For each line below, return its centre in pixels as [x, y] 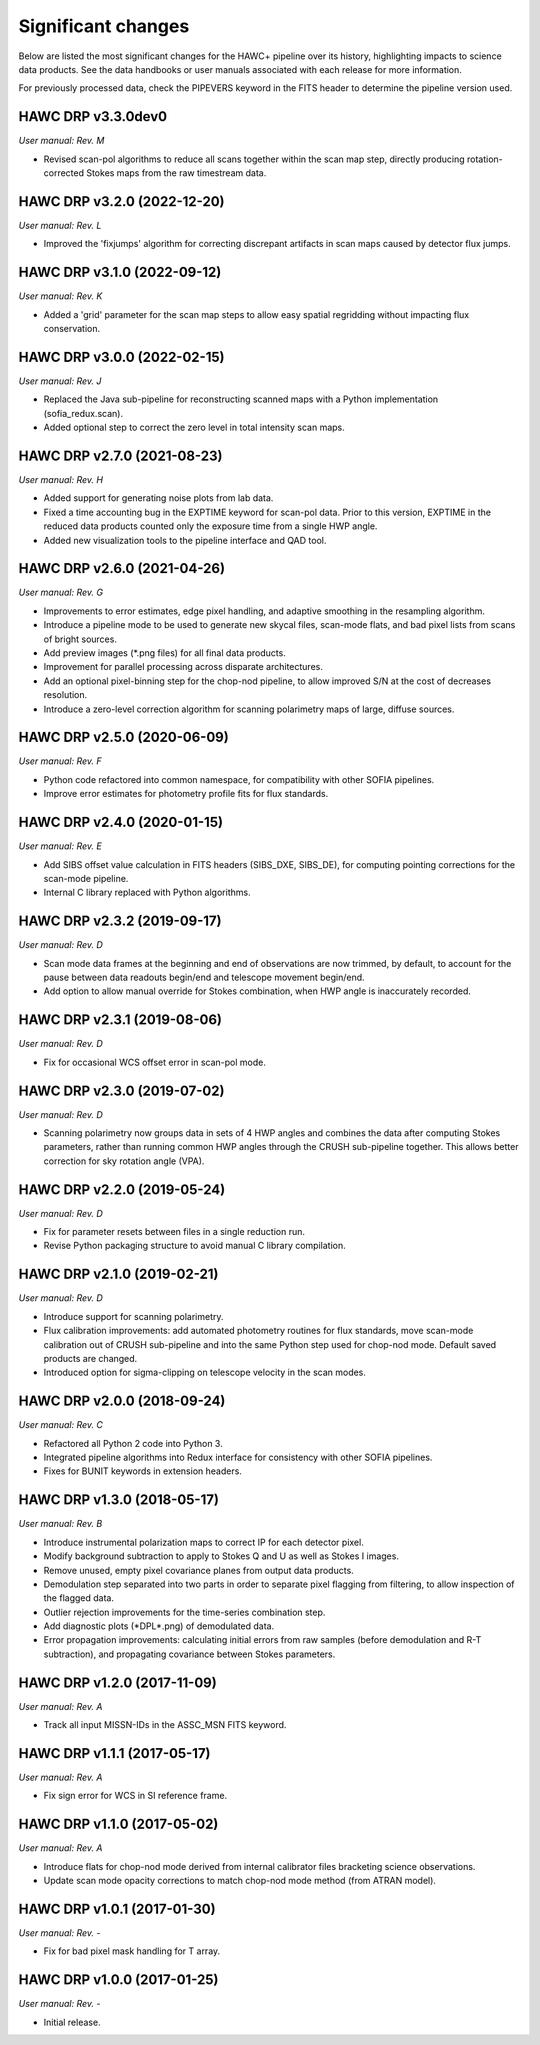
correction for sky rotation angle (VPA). [124, 1161]
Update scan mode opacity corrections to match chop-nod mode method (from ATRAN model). [240, 1881]
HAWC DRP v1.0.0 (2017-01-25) [118, 1980]
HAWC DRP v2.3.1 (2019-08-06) [120, 1020]
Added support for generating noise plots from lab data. [158, 498]
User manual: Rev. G [61, 592]
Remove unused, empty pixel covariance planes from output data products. [198, 1570]
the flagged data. [79, 1598]
